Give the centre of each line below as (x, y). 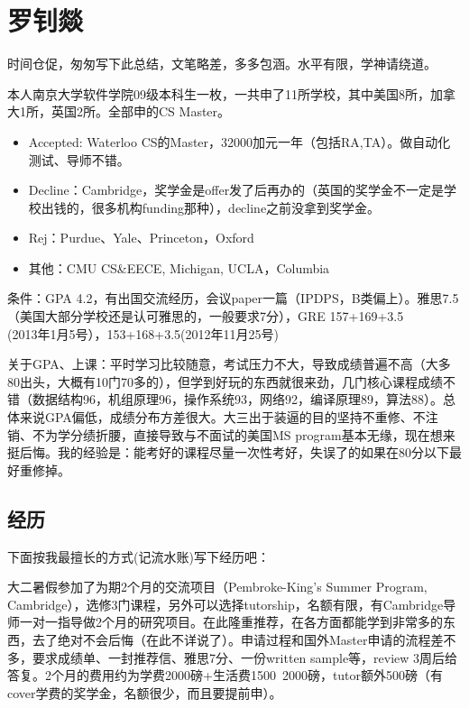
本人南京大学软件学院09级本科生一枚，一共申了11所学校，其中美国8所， (219, 93)
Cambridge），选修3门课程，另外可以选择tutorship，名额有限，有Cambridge (225, 604)
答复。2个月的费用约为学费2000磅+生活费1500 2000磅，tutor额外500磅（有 (225, 675)
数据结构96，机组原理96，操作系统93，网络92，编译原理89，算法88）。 (237, 399)
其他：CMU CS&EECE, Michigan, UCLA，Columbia (179, 267)
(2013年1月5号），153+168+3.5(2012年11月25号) (143, 333)
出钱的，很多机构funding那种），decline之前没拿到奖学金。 (211, 207)
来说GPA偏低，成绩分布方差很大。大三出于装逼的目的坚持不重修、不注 (229, 417)
